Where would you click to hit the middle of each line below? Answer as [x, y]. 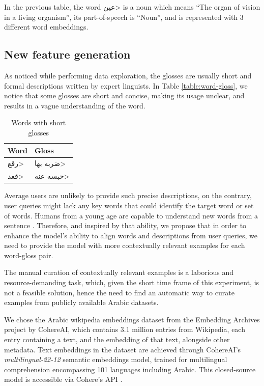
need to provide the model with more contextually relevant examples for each [125, 245]
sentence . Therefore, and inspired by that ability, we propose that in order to [125, 225]
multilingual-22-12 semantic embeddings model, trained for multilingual [116, 359]
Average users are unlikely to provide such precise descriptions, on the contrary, [128, 195]
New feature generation [67, 54]
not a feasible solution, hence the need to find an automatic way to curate [119, 292]
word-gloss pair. [29, 255]
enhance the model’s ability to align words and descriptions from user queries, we [131, 235]
